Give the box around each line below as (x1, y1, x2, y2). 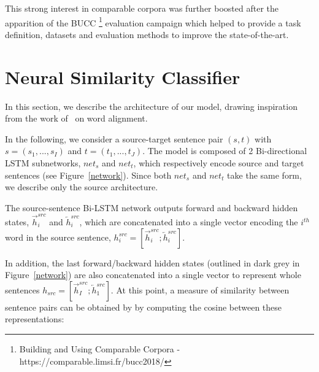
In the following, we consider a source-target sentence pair (5, 132, 223, 145)
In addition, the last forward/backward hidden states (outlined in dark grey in (5, 256, 300, 269)
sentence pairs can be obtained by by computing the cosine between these (5, 300, 282, 313)
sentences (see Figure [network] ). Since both (5, 168, 172, 181)
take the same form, (227, 168, 302, 181)
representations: (5, 312, 64, 325)
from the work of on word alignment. (5, 112, 148, 125)
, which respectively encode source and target (133, 156, 304, 169)
